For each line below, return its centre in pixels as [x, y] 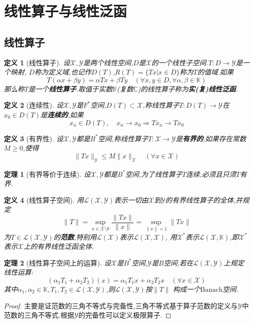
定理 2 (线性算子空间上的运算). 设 [58, 262]
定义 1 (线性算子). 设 [37, 62]
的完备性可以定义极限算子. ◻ [125, 315]
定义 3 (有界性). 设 [34, 138]
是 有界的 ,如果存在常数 [211, 138]
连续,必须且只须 [211, 174]
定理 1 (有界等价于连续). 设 [47, 174]
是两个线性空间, [108, 62]
